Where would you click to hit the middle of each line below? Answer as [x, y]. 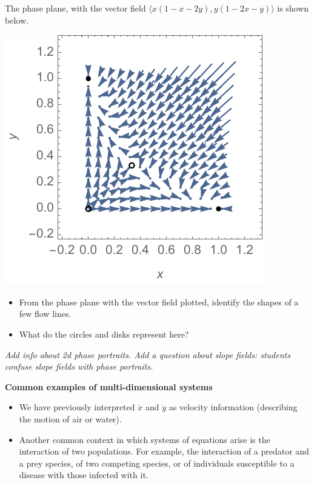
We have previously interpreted [77, 407]
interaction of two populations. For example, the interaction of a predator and [164, 451]
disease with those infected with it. [84, 475]
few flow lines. [45, 314]
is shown [293, 8]
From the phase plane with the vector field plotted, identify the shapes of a [159, 301]
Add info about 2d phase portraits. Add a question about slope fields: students [148, 354]
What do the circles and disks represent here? [104, 334]
